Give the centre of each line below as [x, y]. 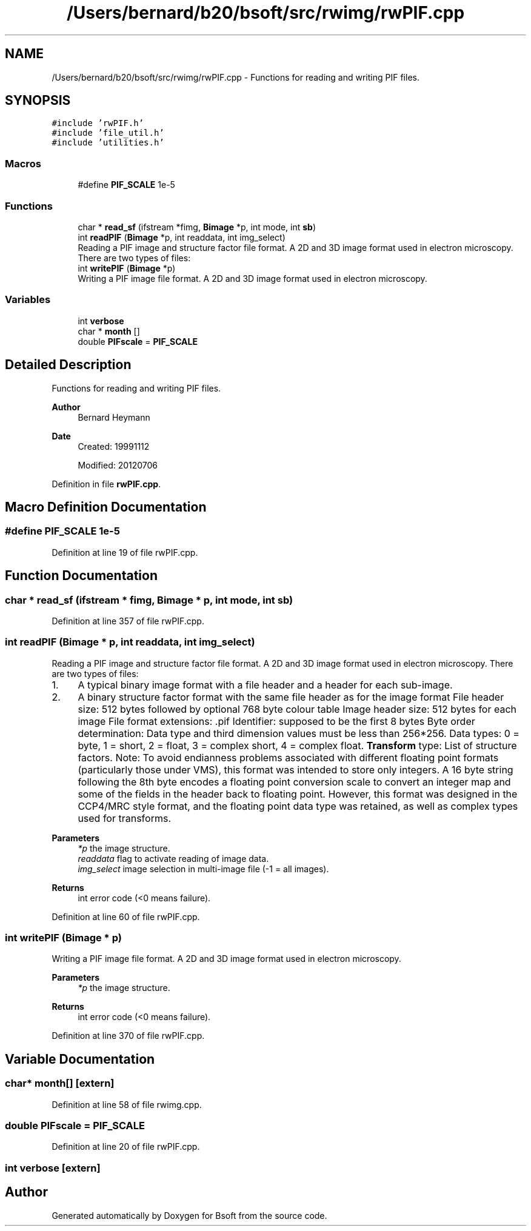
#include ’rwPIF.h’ [98, 123]
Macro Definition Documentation [106, 507]
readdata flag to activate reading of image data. [173, 858]
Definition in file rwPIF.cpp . [106, 484]
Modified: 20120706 [118, 465]
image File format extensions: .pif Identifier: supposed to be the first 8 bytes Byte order [276, 721]
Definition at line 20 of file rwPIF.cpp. [126, 1147]
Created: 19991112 [114, 446]
